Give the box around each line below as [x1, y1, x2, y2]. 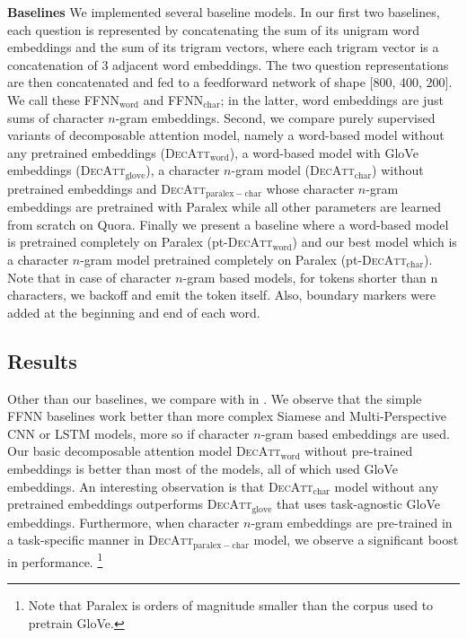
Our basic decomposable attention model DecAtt [7, 441, 281, 460]
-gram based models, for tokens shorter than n [182, 267, 438, 286]
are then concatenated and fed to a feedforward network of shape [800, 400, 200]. [7, 73, 453, 92]
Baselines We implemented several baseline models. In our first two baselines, [7, 3, 440, 21]
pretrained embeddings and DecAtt [7, 179, 206, 197]
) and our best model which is [292, 232, 457, 251]
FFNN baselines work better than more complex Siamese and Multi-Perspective [7, 406, 447, 425]
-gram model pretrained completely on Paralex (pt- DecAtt [80, 250, 407, 269]
